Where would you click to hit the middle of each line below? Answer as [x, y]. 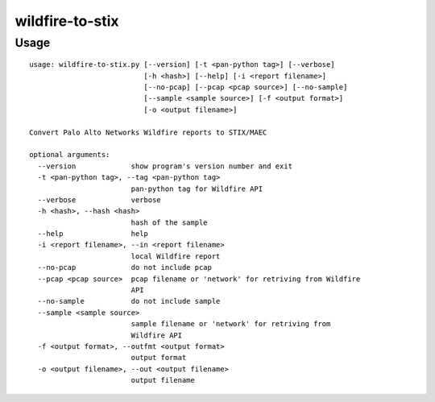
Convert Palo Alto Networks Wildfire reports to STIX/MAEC [148, 132]
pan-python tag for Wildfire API [197, 189]
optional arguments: [70, 155]
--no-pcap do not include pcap [125, 267]
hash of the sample [170, 222]
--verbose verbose [99, 200]
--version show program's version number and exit [165, 166]
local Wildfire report [176, 256]
